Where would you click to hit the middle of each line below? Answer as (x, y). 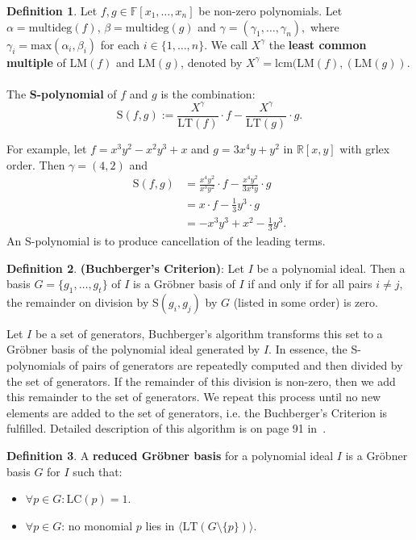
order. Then (36, 164)
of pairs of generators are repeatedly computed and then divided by (236, 365)
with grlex (365, 148)
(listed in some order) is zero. (306, 301)
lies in (160, 525)
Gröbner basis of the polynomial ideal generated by (133, 349)
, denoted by (212, 62)
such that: (98, 471)
